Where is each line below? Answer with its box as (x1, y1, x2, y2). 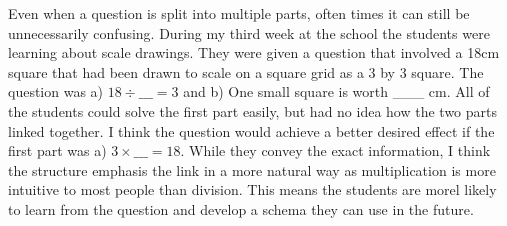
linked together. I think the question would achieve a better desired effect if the (8, 120, 495, 141)
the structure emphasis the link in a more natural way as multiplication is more (8, 159, 496, 180)
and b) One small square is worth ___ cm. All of (183, 81, 490, 102)
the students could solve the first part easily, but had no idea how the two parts (8, 100, 498, 121)
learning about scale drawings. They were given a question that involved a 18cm (8, 42, 500, 63)
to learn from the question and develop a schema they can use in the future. (8, 198, 474, 219)
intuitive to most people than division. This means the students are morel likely (8, 179, 497, 200)
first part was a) (8, 140, 107, 161)
